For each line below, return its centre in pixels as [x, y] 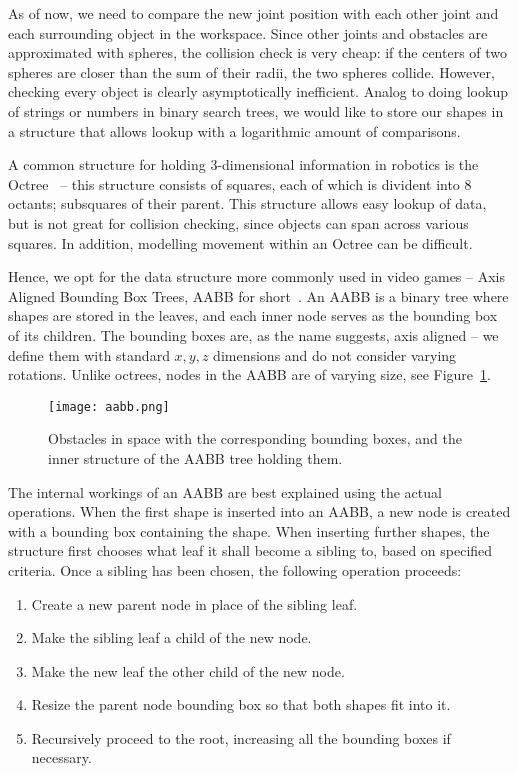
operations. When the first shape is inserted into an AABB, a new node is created [259, 511]
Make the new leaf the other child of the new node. [188, 670]
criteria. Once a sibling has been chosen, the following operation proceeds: [235, 569]
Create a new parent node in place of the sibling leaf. [194, 603]
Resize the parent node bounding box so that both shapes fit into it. [241, 704]
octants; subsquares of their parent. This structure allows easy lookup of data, [247, 203]
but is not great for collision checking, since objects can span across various [238, 222]
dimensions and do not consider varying [335, 354]
